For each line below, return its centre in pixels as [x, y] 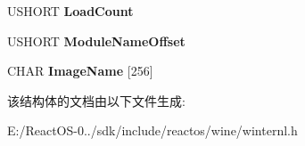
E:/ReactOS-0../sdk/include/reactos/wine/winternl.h [152, 130]
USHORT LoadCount [70, 11]
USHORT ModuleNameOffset [96, 41]
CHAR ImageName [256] [80, 71]
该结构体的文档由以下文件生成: [96, 100]
